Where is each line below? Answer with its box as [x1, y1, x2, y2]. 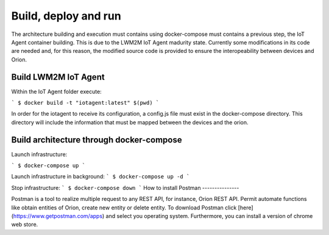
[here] [238, 204, 253, 211]
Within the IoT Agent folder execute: [11, 88, 102, 95]
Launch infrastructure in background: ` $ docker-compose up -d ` [11, 173, 190, 180]
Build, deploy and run [11, 9, 121, 23]
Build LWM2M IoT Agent [11, 72, 105, 82]
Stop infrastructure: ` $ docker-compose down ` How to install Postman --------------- [11, 184, 239, 191]
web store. [11, 221, 38, 228]
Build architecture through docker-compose [11, 135, 182, 145]
